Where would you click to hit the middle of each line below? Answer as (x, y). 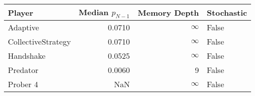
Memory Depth (168, 12)
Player (21, 12)
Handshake (27, 56)
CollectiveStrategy (39, 42)
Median (94, 12)
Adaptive (24, 27)
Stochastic (227, 12)
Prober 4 (23, 84)
